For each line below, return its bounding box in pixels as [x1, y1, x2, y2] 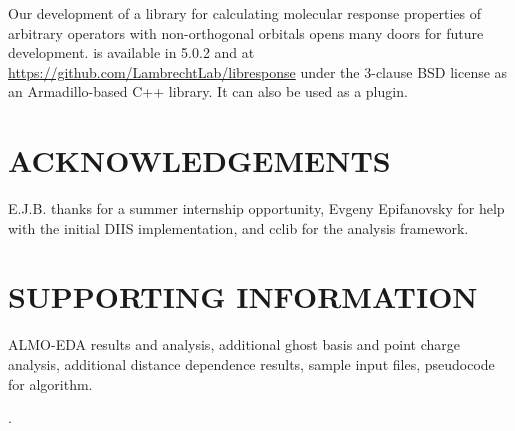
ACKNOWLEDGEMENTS [8, 140, 391, 181]
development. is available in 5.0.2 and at [8, 42, 255, 63]
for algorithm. [8, 373, 93, 394]
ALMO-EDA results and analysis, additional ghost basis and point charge [8, 334, 460, 355]
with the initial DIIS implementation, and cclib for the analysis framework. [8, 217, 469, 238]
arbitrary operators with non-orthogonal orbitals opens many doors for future [8, 22, 484, 43]
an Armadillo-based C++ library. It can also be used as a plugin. [8, 81, 408, 102]
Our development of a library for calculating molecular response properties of [8, 3, 482, 23]
